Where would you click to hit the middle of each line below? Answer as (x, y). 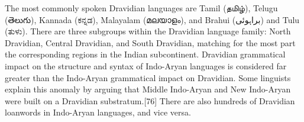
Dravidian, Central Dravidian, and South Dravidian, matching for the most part (150, 42)
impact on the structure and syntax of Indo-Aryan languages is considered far (146, 65)
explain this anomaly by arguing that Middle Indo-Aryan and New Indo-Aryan (148, 89)
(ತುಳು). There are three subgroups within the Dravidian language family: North (148, 31)
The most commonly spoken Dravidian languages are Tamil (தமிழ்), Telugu (141, 8)
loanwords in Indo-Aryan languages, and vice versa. (98, 112)
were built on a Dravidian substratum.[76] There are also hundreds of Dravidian (150, 100)
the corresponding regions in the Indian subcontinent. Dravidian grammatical (145, 54)
